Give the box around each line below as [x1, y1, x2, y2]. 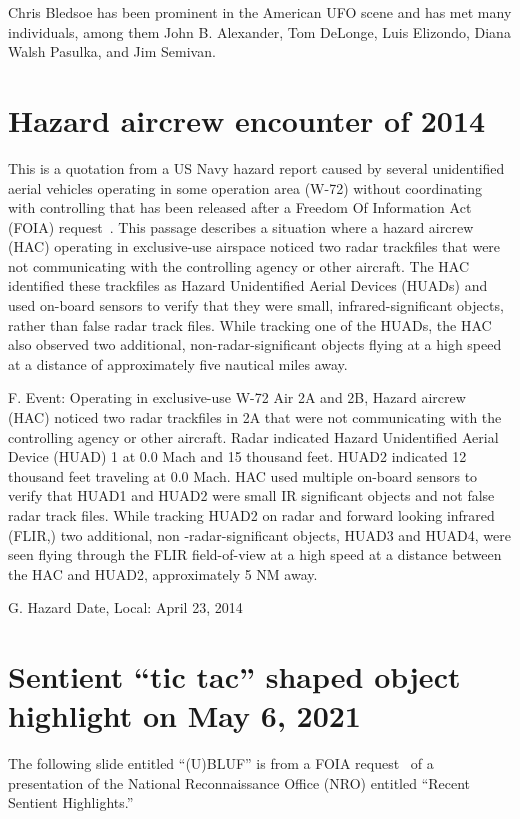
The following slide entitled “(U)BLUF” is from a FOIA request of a [8, 753, 434, 774]
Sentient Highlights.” [8, 792, 134, 813]
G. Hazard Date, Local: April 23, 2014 [8, 597, 243, 618]
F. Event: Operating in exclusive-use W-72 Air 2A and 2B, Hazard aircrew [8, 387, 466, 408]
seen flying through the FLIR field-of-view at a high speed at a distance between [8, 544, 502, 565]
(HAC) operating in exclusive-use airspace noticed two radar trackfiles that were [8, 236, 501, 257]
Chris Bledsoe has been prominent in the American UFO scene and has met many [8, 2, 512, 22]
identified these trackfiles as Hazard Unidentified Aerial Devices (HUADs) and [8, 275, 488, 296]
